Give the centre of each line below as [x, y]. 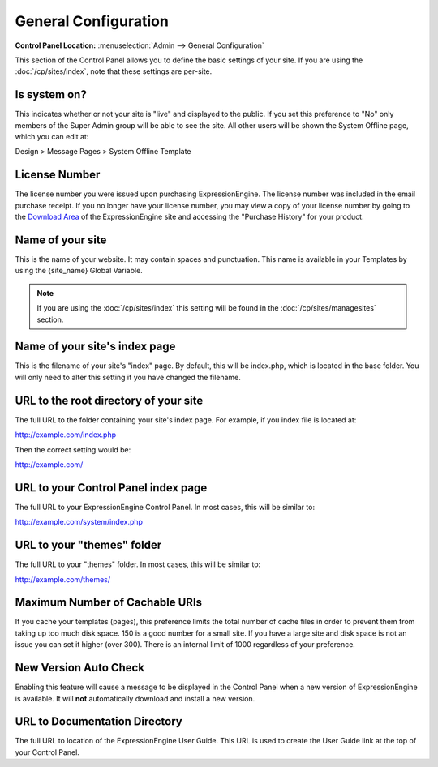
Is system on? [51, 94]
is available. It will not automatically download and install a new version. [135, 698]
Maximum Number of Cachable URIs [109, 603]
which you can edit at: [52, 137]
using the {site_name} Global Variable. [79, 271]
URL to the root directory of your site [109, 400]
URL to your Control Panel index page [111, 488]
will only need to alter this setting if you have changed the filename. [128, 377]
